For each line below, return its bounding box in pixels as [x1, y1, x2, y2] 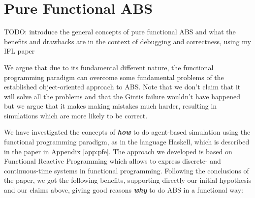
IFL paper [4, 46, 35, 56]
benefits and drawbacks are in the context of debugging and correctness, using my [4, 36, 251, 46]
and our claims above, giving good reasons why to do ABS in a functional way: [4, 185, 243, 195]
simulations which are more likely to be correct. [4, 110, 148, 120]
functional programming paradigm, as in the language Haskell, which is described [4, 137, 250, 147]
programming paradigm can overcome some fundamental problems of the [4, 72, 224, 82]
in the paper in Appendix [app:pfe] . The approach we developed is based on [4, 146, 232, 156]
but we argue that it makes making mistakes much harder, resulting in [4, 101, 217, 111]
